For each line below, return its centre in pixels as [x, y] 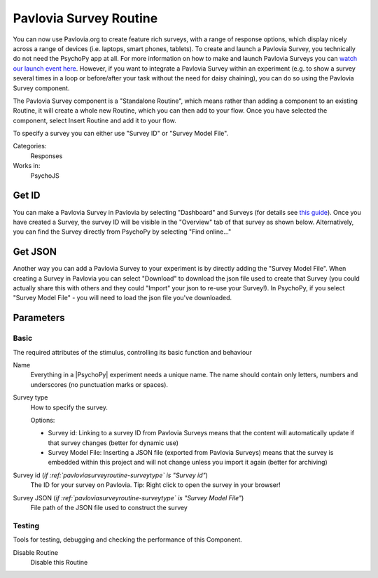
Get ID [27, 196]
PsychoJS [45, 176]
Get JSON [35, 252]
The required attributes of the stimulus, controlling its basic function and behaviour [132, 352]
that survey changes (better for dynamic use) [113, 443]
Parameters [39, 318]
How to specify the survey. [69, 407]
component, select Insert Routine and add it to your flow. [94, 120]
